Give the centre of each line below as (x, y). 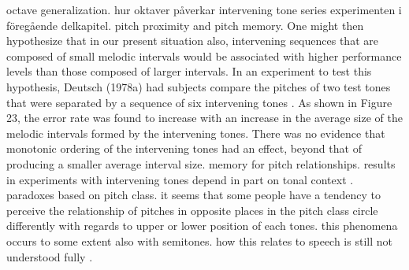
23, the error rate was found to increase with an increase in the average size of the (204, 118)
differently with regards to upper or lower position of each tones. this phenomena (202, 226)
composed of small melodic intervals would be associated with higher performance (204, 55)
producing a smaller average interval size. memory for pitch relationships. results (201, 163)
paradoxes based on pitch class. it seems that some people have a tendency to (193, 195)
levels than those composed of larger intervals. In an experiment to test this (189, 71)
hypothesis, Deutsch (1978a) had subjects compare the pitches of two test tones (199, 86)
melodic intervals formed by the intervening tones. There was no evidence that (196, 133)
